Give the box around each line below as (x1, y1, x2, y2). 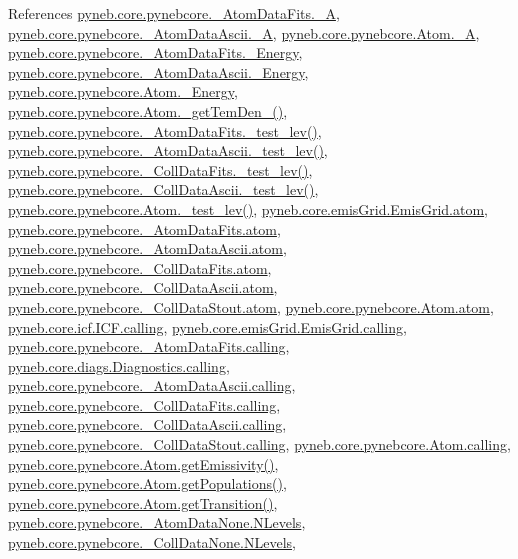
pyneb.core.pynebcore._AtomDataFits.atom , (8, 218, 281, 239)
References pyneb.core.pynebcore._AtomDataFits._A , (8, 3, 340, 23)
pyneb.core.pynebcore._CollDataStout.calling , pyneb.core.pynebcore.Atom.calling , (8, 434, 511, 455)
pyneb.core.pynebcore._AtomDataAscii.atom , (8, 238, 287, 259)
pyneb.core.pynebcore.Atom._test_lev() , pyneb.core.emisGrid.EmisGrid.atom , (8, 198, 489, 219)
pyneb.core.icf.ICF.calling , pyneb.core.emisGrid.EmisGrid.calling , (8, 316, 407, 337)
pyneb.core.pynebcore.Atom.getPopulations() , (8, 473, 287, 494)
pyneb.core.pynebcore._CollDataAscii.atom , (8, 277, 278, 298)
